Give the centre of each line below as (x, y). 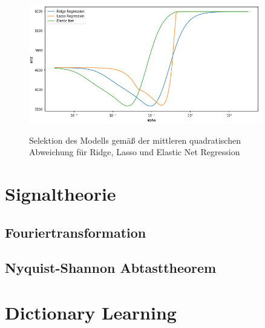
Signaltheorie (61, 193)
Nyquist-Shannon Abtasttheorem (111, 268)
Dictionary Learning (91, 312)
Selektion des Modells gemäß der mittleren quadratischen (135, 140)
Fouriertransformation (76, 232)
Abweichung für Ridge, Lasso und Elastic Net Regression (135, 152)
